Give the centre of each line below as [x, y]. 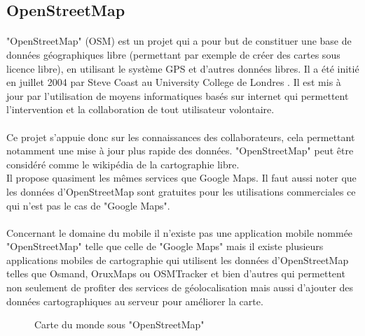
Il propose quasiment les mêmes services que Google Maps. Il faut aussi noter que [181, 178]
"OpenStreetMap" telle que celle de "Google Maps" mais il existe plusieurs [165, 246]
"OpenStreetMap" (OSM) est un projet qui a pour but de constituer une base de [179, 41]
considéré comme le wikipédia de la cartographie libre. [123, 164]
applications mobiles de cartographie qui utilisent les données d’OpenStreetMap [178, 260]
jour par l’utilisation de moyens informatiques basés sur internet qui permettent [178, 95]
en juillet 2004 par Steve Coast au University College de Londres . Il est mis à [174, 82]
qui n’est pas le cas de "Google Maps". [88, 205]
